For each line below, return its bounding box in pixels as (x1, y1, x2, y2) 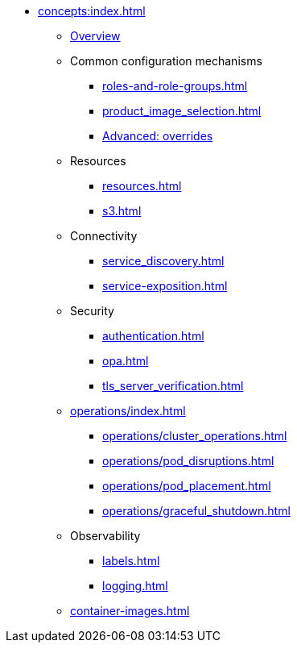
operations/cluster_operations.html (102, 429, 287, 443)
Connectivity (70, 229, 138, 243)
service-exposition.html (102, 279, 228, 293)
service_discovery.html (102, 254, 225, 268)
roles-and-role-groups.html (102, 79, 248, 93)
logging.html (102, 579, 168, 593)
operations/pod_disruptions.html (102, 454, 274, 468)
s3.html (102, 204, 142, 218)
